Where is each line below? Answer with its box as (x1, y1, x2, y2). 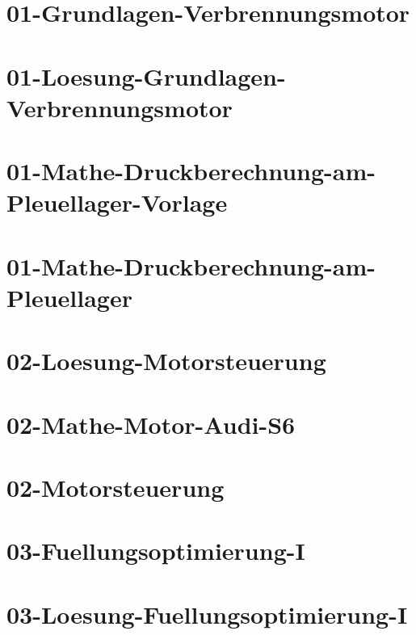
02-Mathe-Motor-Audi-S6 (6, 407, 296, 440)
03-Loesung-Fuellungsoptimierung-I (6, 597, 408, 630)
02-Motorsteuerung (6, 471, 225, 503)
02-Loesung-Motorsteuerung (6, 344, 326, 377)
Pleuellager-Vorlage (6, 186, 228, 219)
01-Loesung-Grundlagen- (6, 59, 286, 92)
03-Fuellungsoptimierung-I (6, 534, 305, 567)
